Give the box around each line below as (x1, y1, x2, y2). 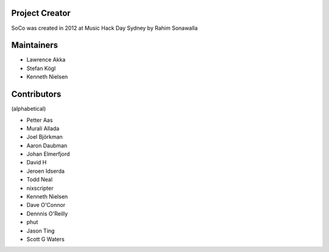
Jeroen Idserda (26, 167, 65, 175)
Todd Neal (26, 176, 53, 183)
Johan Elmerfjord (26, 150, 70, 158)
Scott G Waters (26, 235, 65, 243)
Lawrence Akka (26, 56, 66, 63)
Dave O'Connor (26, 201, 66, 209)
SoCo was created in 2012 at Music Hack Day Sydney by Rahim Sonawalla (11, 24, 198, 32)
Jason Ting (26, 227, 55, 234)
